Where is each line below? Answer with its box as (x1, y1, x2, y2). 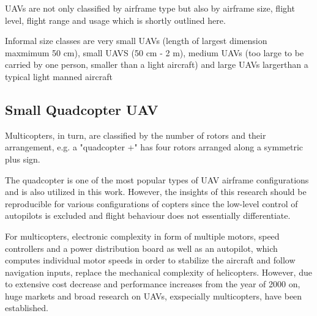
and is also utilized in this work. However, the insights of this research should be (5, 185, 307, 198)
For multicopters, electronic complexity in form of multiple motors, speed (5, 229, 280, 242)
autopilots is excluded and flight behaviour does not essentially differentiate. (5, 209, 291, 222)
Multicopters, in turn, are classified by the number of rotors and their (5, 128, 266, 141)
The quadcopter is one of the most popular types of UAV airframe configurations (5, 173, 309, 186)
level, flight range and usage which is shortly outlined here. (5, 13, 226, 26)
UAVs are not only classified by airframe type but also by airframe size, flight (5, 2, 295, 14)
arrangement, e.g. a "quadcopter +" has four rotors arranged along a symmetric (5, 141, 304, 153)
